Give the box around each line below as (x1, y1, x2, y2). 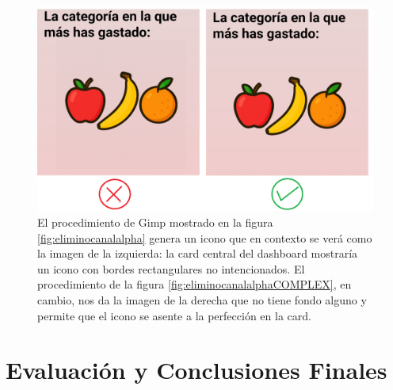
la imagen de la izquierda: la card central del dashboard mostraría (37, 245, 358, 262)
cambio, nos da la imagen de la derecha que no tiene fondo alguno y (37, 291, 367, 308)
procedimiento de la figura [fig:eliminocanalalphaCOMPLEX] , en (37, 276, 352, 292)
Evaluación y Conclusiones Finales (6, 354, 387, 386)
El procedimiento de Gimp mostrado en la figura (37, 213, 273, 230)
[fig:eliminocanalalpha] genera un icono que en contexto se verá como (37, 229, 372, 246)
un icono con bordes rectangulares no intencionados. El (37, 260, 305, 277)
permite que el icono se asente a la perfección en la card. (37, 307, 311, 323)
